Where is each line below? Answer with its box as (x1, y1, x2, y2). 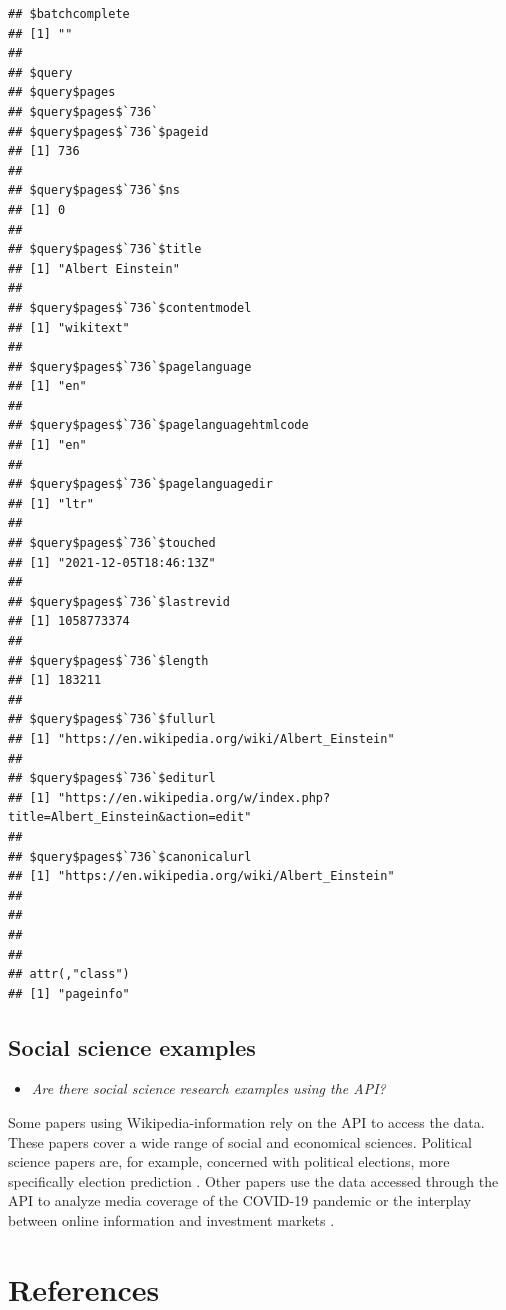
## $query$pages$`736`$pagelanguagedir (8, 477, 273, 492)
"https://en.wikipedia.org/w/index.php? (58, 790, 331, 805)
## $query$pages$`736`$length (8, 653, 209, 668)
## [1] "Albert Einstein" (8, 261, 180, 276)
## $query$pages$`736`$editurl (8, 771, 216, 786)
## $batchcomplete (8, 7, 130, 21)
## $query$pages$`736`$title (8, 242, 202, 257)
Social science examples (8, 1031, 256, 1062)
